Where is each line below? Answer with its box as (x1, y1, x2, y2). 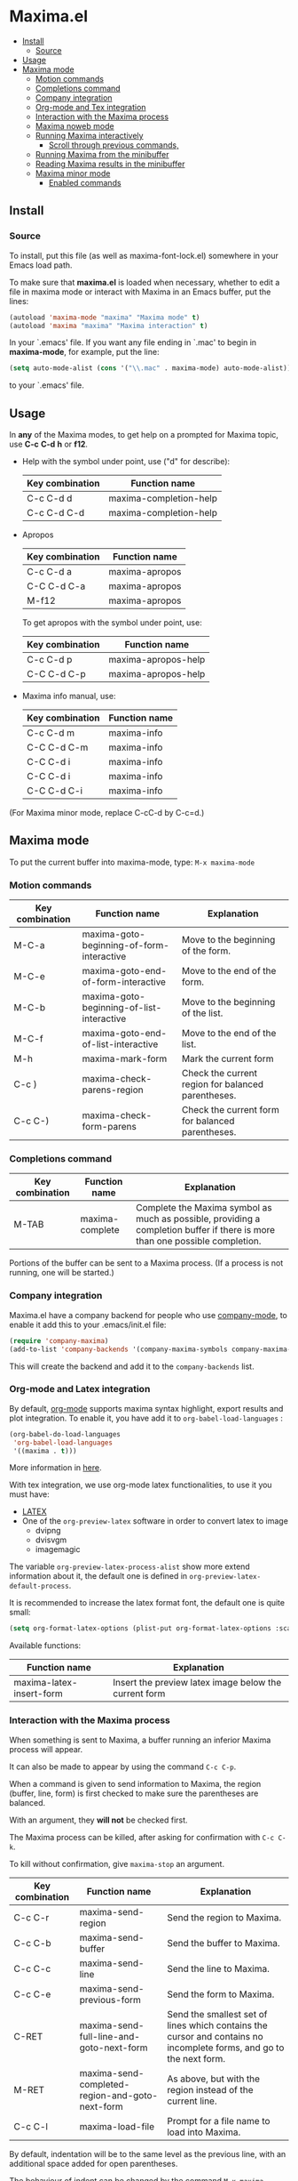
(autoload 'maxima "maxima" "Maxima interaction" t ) (9, 321, 208, 330)
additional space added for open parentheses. (9, 2158, 178, 2169)
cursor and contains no (167, 2030, 263, 2042)
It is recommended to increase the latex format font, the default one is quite (9, 1598, 286, 1608)
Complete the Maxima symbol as (136, 1202, 272, 1214)
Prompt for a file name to (167, 2114, 271, 2127)
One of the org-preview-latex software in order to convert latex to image (21, 1516, 288, 1526)
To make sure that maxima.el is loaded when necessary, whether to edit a (9, 277, 280, 287)
